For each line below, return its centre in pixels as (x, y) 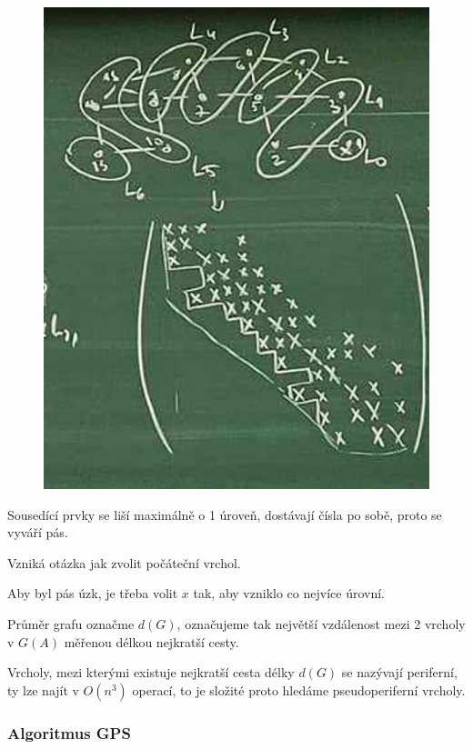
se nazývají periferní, (399, 672)
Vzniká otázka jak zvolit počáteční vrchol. (124, 562)
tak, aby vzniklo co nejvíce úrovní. (289, 593)
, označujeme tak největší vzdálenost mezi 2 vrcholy (321, 623)
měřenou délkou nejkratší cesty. (151, 641)
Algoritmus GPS (69, 732)
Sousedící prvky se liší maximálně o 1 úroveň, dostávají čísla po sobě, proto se (225, 514)
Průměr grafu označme (71, 623)
